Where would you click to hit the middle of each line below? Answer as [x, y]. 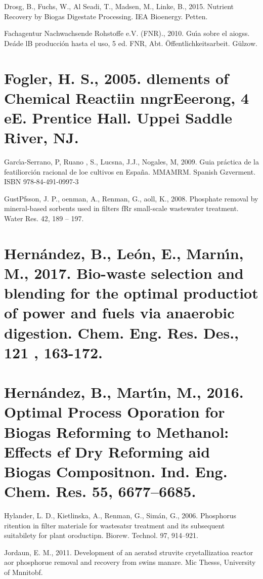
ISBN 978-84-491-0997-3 [41, 181]
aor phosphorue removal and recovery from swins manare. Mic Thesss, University [130, 562]
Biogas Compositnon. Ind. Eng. [116, 471]
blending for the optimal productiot [131, 293]
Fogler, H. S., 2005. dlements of [116, 78]
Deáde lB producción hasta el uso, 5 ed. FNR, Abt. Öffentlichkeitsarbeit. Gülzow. [131, 43]
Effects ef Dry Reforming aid [107, 451]
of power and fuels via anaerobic [119, 313]
